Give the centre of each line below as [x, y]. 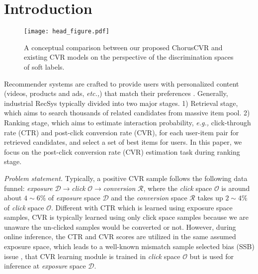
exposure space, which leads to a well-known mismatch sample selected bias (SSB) [129, 246]
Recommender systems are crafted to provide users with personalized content [122, 83]
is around [236, 188]
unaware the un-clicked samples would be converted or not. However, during [120, 227]
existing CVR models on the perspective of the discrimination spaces [129, 57]
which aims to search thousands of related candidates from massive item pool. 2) [127, 113]
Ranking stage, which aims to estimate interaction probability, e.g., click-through [128, 122]
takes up [210, 198]
